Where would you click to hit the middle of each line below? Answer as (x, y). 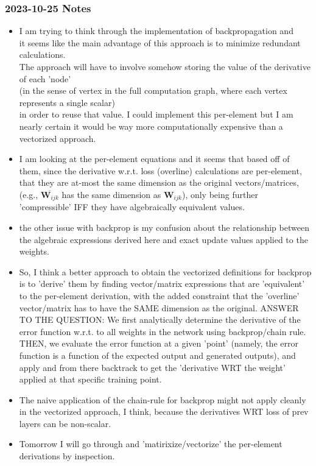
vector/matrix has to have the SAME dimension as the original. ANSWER (159, 307)
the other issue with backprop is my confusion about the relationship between (164, 227)
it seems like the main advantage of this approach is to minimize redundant (160, 42)
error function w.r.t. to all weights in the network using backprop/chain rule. (163, 331)
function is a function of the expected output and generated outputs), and (157, 355)
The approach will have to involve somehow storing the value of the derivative (165, 66)
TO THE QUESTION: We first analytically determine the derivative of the (160, 319)
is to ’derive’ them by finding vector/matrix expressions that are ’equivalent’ (162, 284)
